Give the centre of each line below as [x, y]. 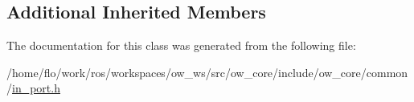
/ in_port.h [33, 88]
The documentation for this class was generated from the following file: [181, 45]
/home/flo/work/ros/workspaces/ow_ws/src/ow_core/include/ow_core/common [207, 72]
